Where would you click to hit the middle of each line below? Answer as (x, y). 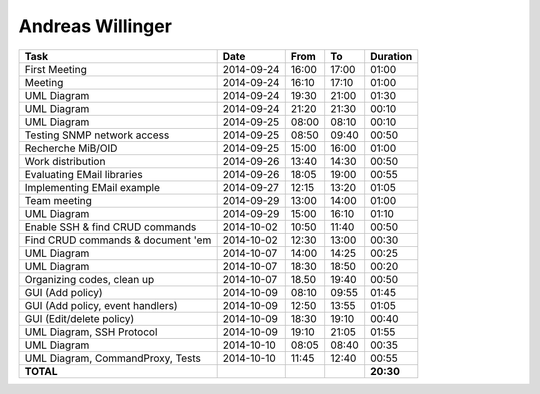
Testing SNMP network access (97, 135)
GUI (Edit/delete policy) (79, 318)
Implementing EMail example (92, 187)
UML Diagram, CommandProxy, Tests (113, 358)
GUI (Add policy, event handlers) (101, 305)
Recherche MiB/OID (71, 148)
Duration (391, 56)
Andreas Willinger (95, 26)
